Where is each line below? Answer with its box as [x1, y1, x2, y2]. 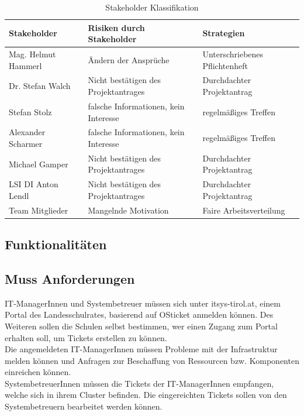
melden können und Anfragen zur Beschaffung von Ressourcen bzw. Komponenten [5, 354, 299, 366]
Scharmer [9, 137, 43, 149]
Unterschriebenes [202, 48, 264, 60]
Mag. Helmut [9, 48, 56, 60]
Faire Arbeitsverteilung [202, 204, 285, 216]
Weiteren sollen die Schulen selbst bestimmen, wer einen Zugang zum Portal [5, 319, 278, 332]
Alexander [9, 126, 46, 138]
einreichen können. [5, 366, 71, 378]
